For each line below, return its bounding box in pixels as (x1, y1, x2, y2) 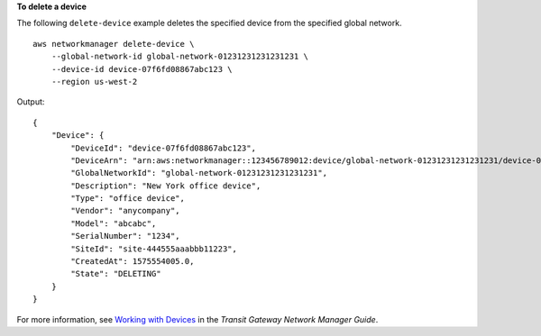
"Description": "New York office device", (70, 180, 261, 191)
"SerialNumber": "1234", (70, 231, 180, 241)
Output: (16, 96, 45, 107)
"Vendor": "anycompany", (70, 205, 180, 216)
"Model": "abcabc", (70, 218, 157, 229)
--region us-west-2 (50, 77, 138, 86)
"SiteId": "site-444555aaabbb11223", (70, 243, 238, 254)
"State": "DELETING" (70, 268, 161, 279)
